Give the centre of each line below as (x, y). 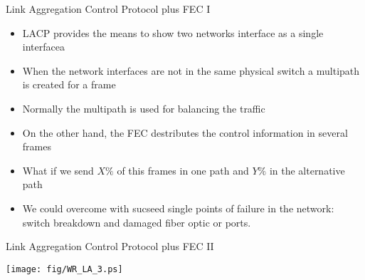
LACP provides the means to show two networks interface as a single (173, 32)
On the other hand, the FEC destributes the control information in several (185, 132)
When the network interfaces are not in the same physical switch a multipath (191, 70)
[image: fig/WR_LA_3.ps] (64, 269)
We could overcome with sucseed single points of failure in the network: (178, 208)
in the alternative (307, 170)
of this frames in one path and (183, 170)
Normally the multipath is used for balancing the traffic (144, 108)
